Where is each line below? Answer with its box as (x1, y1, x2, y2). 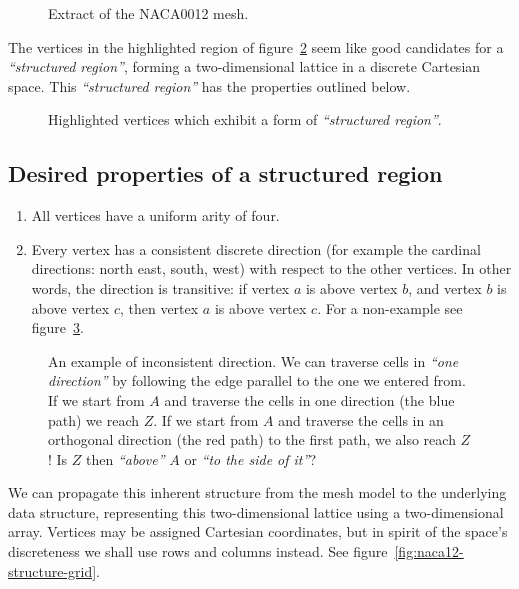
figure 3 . (31, 317, 84, 338)
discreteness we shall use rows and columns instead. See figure (8, 541, 388, 562)
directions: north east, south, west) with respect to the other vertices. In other (31, 258, 512, 279)
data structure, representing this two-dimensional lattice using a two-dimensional (8, 501, 504, 522)
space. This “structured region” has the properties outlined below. (8, 75, 411, 96)
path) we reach (48, 409, 140, 430)
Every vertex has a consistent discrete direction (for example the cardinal (31, 238, 481, 259)
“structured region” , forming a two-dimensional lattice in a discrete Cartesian (8, 56, 481, 77)
